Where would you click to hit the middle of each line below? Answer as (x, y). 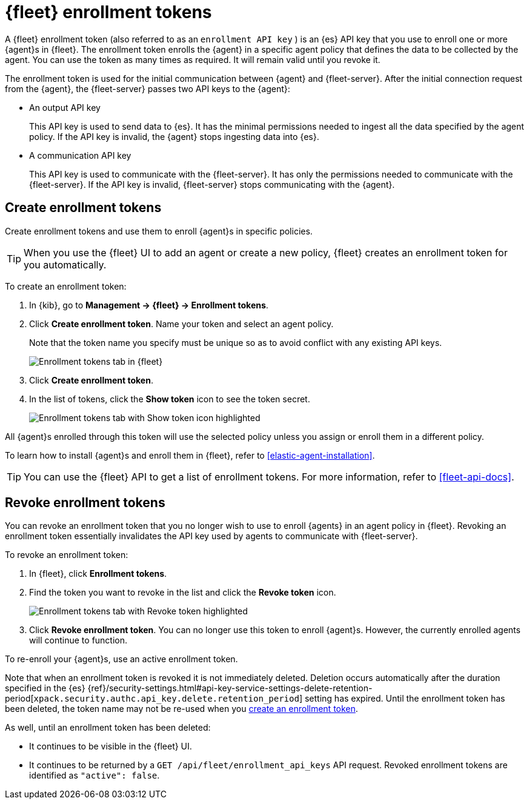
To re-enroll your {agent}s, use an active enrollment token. (121, 659)
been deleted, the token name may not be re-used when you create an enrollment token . (181, 709)
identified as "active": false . (95, 776)
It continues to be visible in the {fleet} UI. (111, 746)
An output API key (65, 107)
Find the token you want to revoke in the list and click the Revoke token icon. (183, 593)
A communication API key (80, 155)
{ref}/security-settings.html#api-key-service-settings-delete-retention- (230, 688)
